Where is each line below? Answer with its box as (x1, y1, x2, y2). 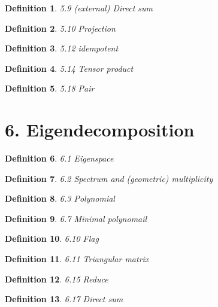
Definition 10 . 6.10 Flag (5, 232, 99, 245)
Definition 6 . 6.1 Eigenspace (5, 152, 114, 165)
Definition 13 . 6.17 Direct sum (5, 293, 123, 305)
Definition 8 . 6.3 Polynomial (5, 192, 115, 205)
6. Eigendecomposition (5, 117, 195, 142)
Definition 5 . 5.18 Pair (5, 82, 95, 95)
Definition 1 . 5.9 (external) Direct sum (5, 2, 153, 14)
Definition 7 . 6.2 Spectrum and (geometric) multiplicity (5, 172, 213, 184)
